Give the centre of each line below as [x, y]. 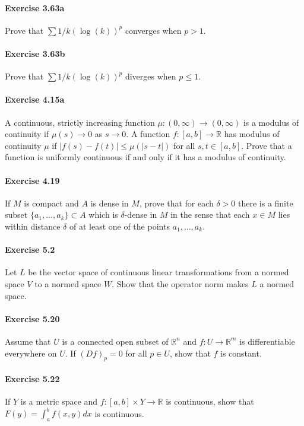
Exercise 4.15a [35, 99]
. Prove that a [267, 145]
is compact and [51, 203]
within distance [33, 226]
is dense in [110, 203]
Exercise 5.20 [32, 318]
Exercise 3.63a [35, 7]
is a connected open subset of [115, 341]
